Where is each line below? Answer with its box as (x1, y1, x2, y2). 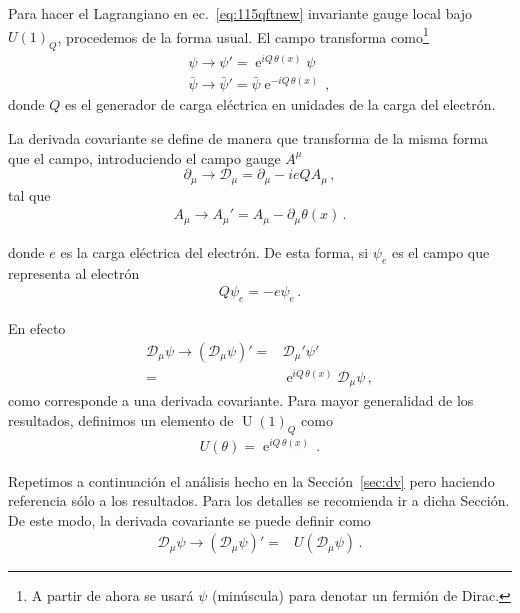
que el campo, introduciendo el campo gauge (8, 147, 281, 168)
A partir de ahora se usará (31, 585, 194, 606)
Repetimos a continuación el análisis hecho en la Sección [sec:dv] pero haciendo (8, 470, 495, 491)
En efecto (8, 317, 66, 338)
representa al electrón (8, 262, 140, 283)
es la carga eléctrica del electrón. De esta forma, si (60, 241, 369, 262)
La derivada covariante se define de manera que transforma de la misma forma (8, 128, 489, 148)
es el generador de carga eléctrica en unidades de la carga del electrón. (64, 94, 496, 115)
